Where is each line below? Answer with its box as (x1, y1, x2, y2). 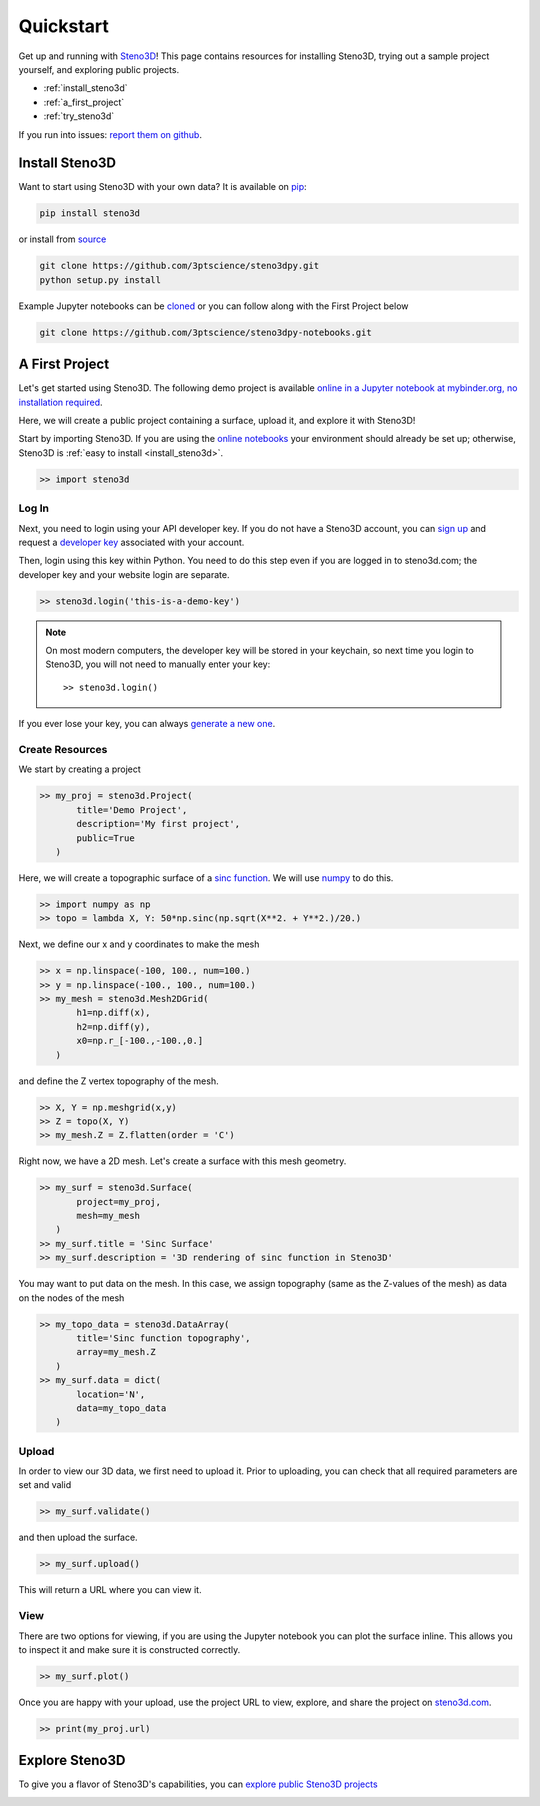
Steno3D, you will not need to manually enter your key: (45, 658, 271, 670)
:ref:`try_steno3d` (43, 110, 115, 122)
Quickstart (18, 15, 110, 37)
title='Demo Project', (76, 804, 188, 815)
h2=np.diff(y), (76, 1021, 151, 1032)
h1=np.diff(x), (76, 1007, 151, 1019)
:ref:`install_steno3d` (43, 82, 129, 94)
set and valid (18, 1479, 72, 1491)
